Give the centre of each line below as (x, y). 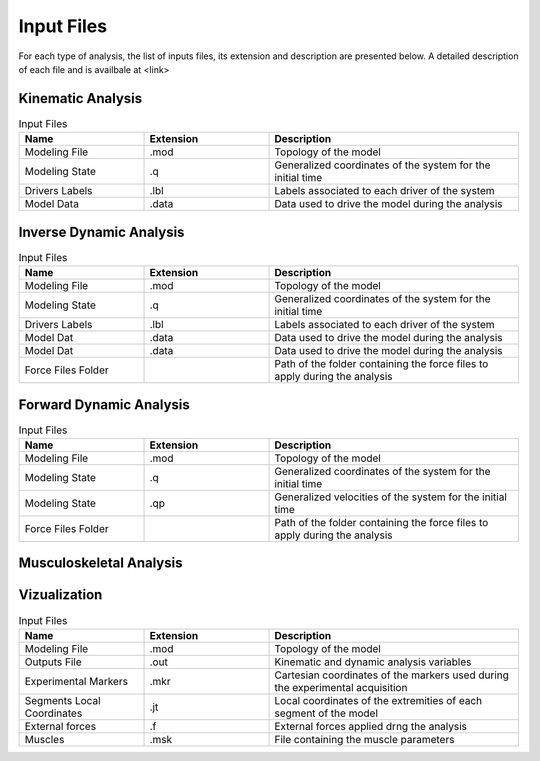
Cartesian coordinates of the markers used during (392, 675)
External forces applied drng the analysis (371, 726)
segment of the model (326, 713)
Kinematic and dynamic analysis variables (373, 662)
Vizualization (60, 595)
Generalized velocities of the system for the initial (390, 497)
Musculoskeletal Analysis (100, 563)
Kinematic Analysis (80, 98)
